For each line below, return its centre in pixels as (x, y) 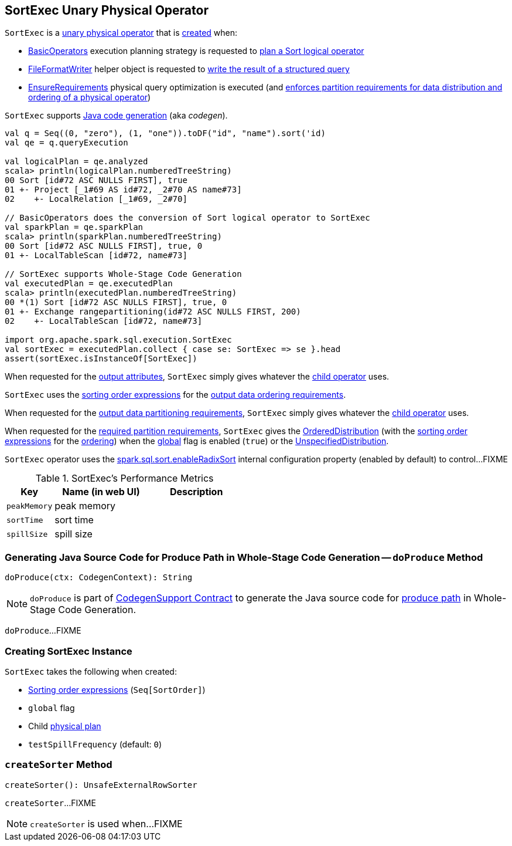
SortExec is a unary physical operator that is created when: (121, 33)
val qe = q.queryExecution (66, 143)
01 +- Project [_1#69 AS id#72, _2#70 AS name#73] (123, 190)
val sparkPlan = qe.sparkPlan (74, 227)
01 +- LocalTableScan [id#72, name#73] (96, 256)
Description (196, 492)
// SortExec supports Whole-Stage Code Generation (123, 274)
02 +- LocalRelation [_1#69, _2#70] (96, 199)
